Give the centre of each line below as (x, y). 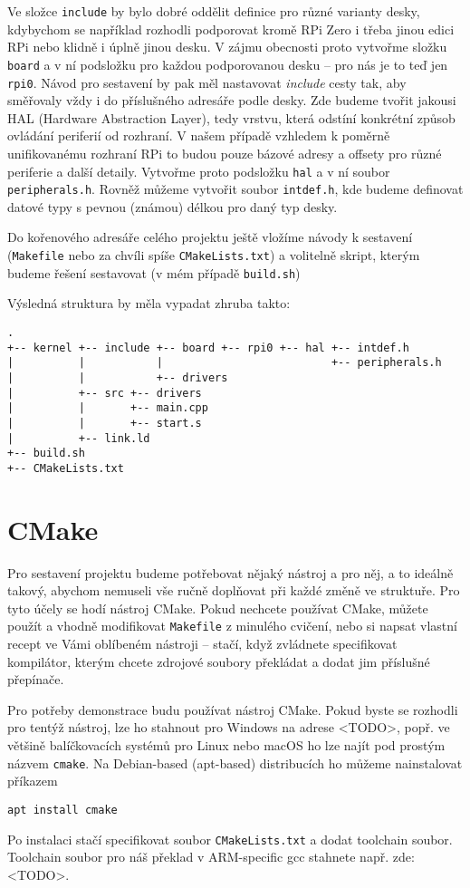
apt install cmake (62, 810)
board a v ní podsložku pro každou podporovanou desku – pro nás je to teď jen (228, 64)
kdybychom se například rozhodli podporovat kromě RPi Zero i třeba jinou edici (231, 29)
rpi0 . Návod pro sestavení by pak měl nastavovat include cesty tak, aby (207, 82)
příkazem (33, 781)
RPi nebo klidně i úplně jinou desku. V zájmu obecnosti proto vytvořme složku (227, 47)
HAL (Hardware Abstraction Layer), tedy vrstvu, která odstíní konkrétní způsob (231, 117)
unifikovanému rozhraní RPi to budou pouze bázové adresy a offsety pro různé (225, 153)
